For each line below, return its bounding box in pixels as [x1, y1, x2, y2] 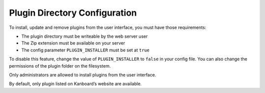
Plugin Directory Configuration [9, 7, 137, 18]
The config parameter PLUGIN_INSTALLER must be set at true [21, 47, 150, 53]
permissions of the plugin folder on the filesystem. [9, 63, 111, 69]
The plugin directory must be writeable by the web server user [21, 33, 148, 39]
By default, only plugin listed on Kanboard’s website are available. [9, 81, 142, 87]
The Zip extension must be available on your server [21, 40, 125, 46]
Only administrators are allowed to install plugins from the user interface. [9, 71, 157, 78]
